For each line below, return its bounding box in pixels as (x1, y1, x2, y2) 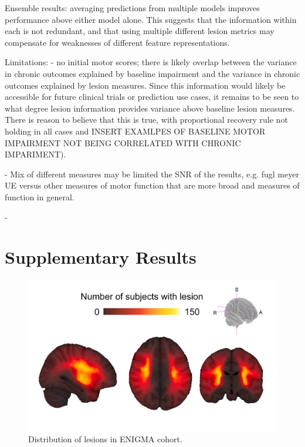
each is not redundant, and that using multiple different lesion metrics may (5, 25, 274, 37)
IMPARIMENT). (5, 148, 66, 160)
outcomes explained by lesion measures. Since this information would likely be (5, 79, 286, 91)
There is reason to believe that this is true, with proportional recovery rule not (5, 113, 288, 126)
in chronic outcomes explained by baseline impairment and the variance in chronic (5, 67, 300, 79)
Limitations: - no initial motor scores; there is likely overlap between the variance (5, 56, 297, 68)
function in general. (5, 190, 74, 203)
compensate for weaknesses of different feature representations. (5, 36, 230, 48)
